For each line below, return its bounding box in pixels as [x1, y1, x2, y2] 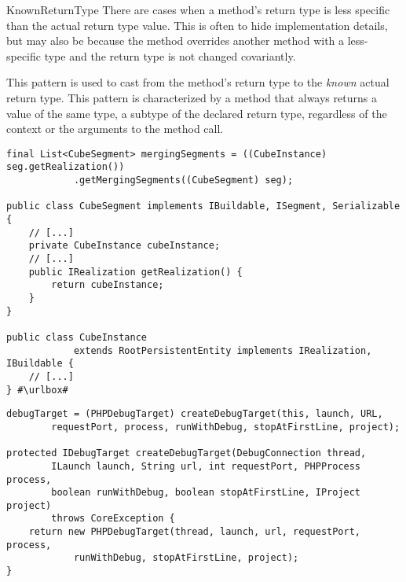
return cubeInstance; [51, 279, 164, 291]
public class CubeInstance [6, 331, 147, 343]
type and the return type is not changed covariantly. [44, 47, 296, 64]
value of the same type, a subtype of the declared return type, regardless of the [6, 105, 387, 121]
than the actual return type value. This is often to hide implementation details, [6, 17, 388, 33]
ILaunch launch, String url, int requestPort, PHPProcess [51, 460, 361, 472]
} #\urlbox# [6, 384, 68, 396]
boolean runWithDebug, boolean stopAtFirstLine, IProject [51, 487, 361, 499]
